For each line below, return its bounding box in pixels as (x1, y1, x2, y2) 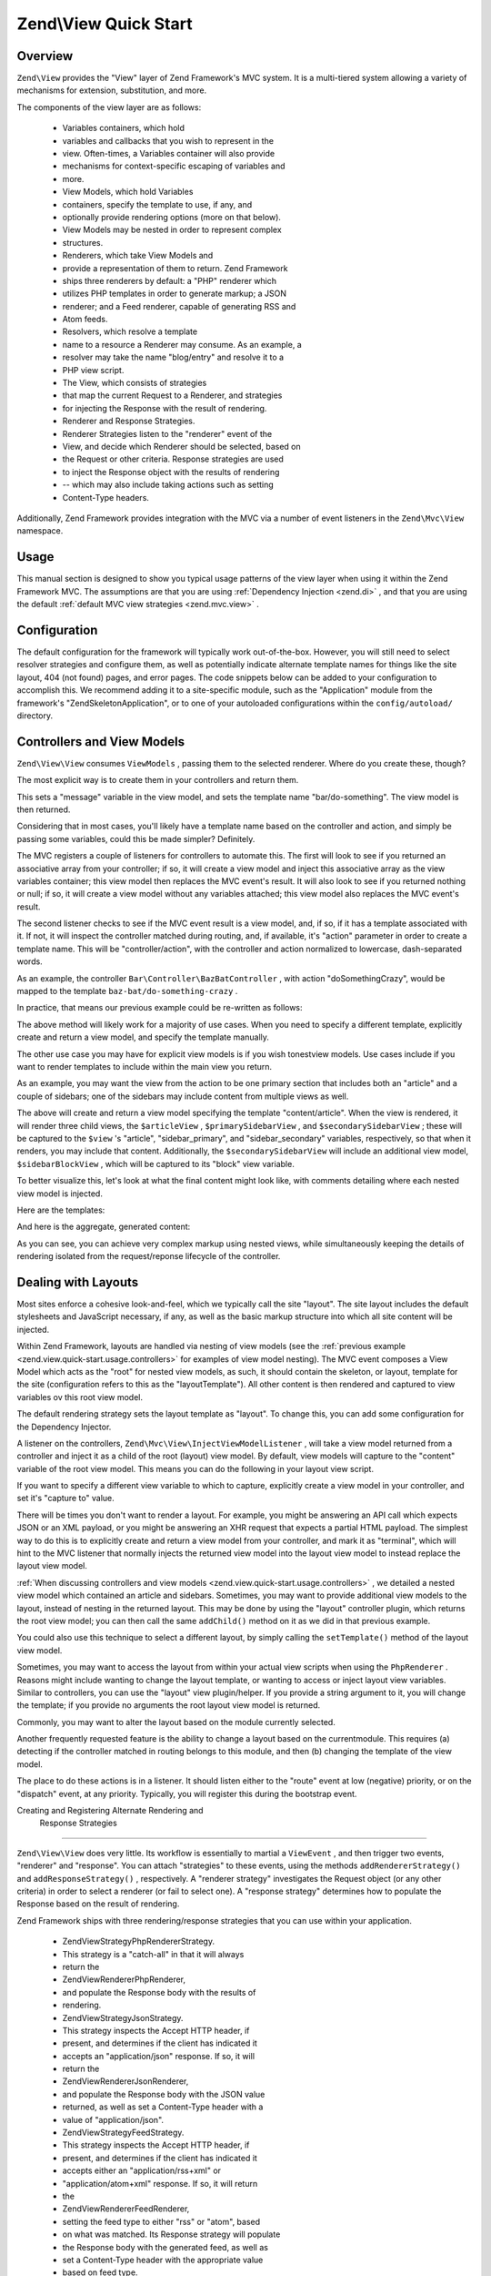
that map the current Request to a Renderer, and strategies (62, 390, 283, 401)
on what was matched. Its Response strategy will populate (62, 2229, 281, 2240)
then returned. (16, 804, 71, 815)
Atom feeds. (62, 314, 108, 325)
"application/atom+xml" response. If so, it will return (62, 2178, 258, 2189)
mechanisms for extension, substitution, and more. (16, 85, 207, 96)
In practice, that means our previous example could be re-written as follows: (16, 1002, 304, 1013)
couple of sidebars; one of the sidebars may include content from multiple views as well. (16, 1091, 349, 1102)
